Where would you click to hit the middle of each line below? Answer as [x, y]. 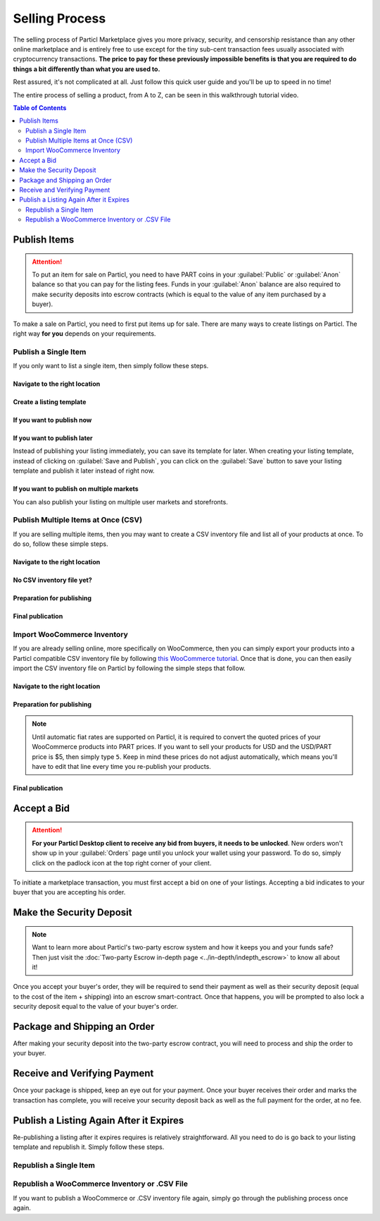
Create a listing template [50, 402]
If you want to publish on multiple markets [76, 489]
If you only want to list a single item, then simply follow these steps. [111, 366]
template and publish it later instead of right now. [84, 471]
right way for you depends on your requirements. [84, 333]
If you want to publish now [52, 420]
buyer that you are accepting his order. [69, 892]
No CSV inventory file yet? [52, 580]
